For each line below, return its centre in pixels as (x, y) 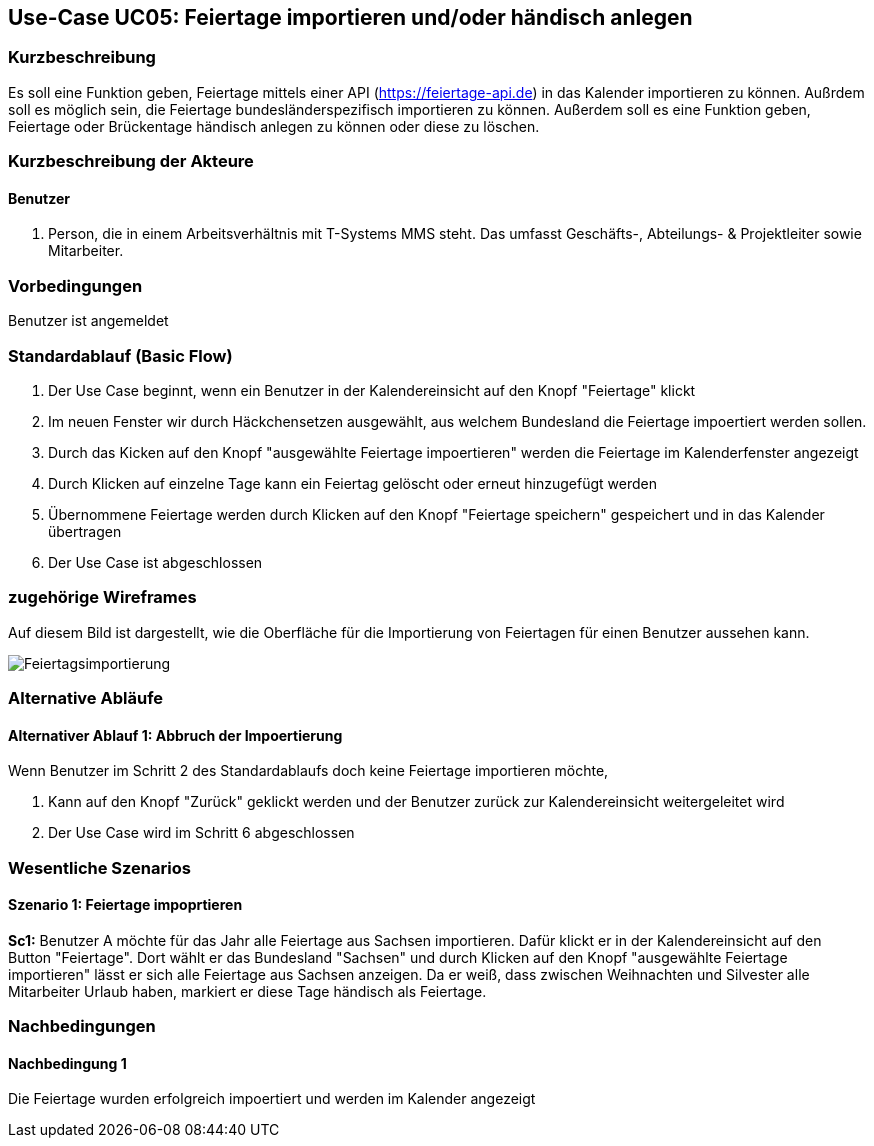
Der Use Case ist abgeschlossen (155, 562)
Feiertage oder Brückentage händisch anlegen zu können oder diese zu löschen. (274, 126)
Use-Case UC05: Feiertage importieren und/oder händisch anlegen (350, 17)
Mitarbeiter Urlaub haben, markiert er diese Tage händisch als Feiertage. (247, 991)
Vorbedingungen (75, 285)
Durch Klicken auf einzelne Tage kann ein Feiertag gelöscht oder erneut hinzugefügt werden (352, 483)
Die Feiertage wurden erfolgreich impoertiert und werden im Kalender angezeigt (272, 1099)
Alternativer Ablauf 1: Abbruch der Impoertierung (175, 735)
